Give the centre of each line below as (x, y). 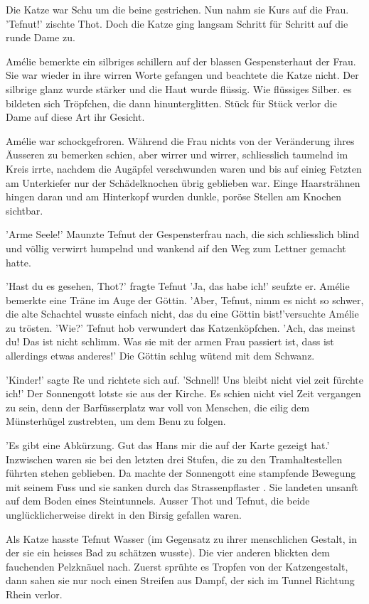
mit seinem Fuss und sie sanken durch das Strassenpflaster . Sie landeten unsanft (182, 486)
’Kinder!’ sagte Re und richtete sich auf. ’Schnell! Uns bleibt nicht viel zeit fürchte (184, 379)
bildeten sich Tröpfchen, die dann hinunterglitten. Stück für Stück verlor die (171, 103)
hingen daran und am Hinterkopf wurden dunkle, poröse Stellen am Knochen (174, 196)
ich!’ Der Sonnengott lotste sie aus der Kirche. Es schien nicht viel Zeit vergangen (183, 393)
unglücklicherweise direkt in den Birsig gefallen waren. (124, 514)
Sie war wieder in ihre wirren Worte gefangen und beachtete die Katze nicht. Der (182, 75)
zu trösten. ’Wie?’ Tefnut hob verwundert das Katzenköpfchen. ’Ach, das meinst (181, 327)
